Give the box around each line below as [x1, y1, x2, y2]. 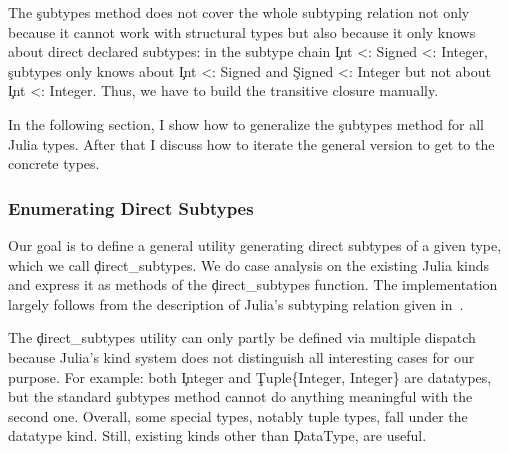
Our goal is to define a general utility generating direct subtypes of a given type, [8, 234, 502, 255]
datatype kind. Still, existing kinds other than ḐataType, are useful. [8, 425, 427, 446]
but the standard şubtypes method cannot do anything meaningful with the [8, 386, 473, 407]
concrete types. [8, 153, 100, 174]
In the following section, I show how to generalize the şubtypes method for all [8, 113, 484, 134]
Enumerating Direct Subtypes [8, 195, 254, 220]
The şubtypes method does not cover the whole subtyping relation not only [8, 2, 470, 22]
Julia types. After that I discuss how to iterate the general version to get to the [8, 133, 495, 154]
